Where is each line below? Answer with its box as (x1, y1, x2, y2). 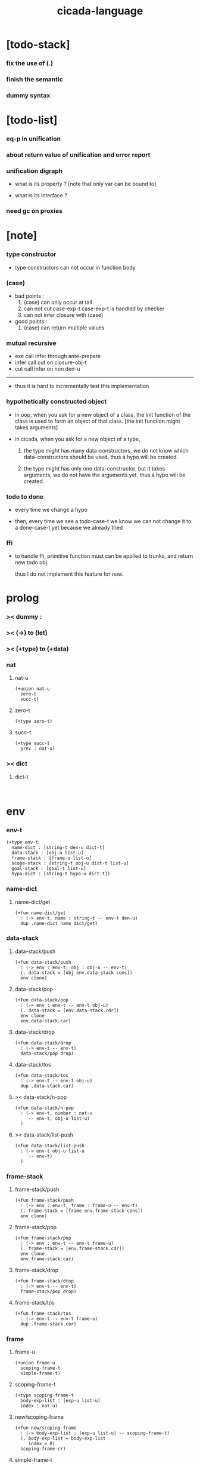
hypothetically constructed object (6, 398, 107, 406)
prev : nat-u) (20, 746, 55, 752)
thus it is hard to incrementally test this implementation (14, 383, 149, 390)
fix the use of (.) (6, 59, 54, 68)
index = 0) (28, 1441, 55, 1447)
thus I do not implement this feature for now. (14, 570, 124, 578)
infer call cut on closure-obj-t (14, 359, 87, 366)
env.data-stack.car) (20, 1018, 71, 1024)
